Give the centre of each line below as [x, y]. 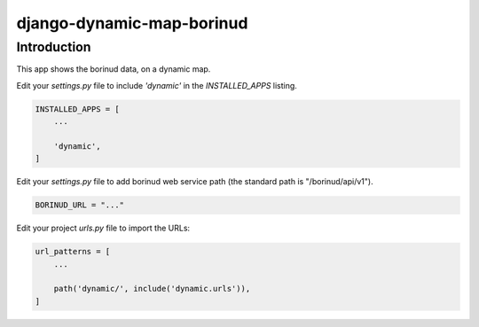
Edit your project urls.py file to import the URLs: [103, 228]
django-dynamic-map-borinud [132, 23]
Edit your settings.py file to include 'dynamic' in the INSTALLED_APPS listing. [157, 85]
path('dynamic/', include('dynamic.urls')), [152, 289]
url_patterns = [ [73, 252]
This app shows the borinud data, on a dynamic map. [114, 69]
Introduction [54, 47]
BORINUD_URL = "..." [79, 205]
